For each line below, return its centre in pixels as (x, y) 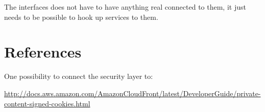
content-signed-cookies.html (47, 103)
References (43, 52)
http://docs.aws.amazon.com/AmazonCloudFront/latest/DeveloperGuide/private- (132, 93)
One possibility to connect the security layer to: (79, 76)
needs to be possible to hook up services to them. (81, 17)
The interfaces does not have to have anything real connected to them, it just (125, 7)
